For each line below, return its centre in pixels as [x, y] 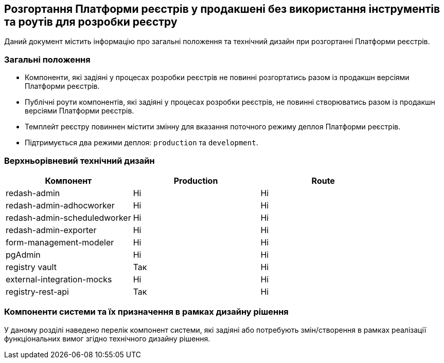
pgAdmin [23, 254]
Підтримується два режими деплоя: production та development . [141, 143]
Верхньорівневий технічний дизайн [79, 160]
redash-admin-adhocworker [60, 205]
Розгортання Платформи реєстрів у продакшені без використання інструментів [222, 9]
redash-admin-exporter [51, 230]
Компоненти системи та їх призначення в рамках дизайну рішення [146, 312]
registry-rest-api [37, 291]
